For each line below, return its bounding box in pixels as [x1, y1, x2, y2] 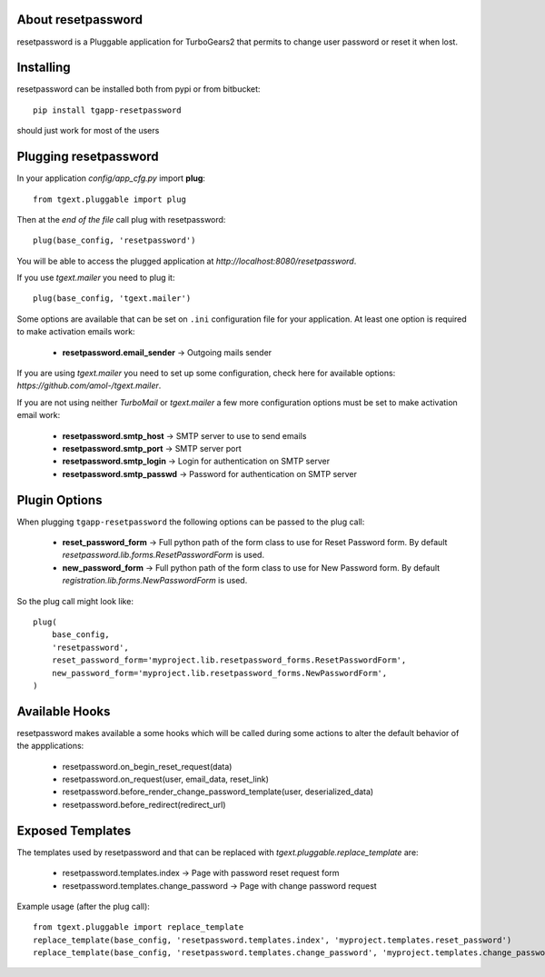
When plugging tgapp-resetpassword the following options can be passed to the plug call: [16, 516, 365, 527]
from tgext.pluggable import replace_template [33, 922, 244, 932]
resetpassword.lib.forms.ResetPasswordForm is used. [62, 550, 265, 561]
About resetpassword [16, 12, 143, 27]
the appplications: [16, 741, 84, 752]
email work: [16, 410, 61, 421]
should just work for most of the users [16, 125, 160, 136]
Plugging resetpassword [16, 149, 159, 164]
